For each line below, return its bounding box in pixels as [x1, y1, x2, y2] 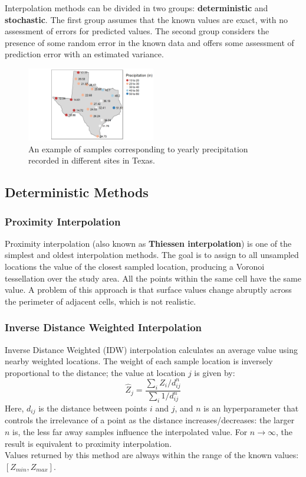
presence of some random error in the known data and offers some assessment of [5, 36, 294, 48]
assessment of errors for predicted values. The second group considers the [5, 25, 269, 37]
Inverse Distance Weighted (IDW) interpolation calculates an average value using [5, 343, 298, 355]
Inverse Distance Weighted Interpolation [5, 320, 202, 335]
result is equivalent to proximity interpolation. [5, 437, 172, 449]
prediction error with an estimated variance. [5, 48, 164, 60]
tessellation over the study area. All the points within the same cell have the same [5, 272, 301, 284]
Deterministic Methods [5, 183, 149, 201]
